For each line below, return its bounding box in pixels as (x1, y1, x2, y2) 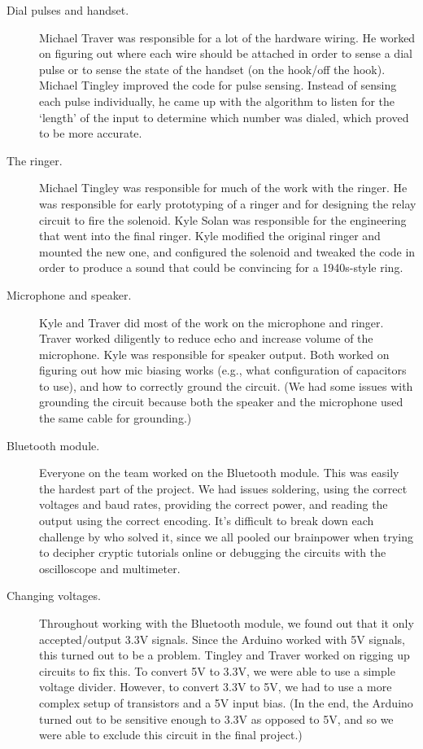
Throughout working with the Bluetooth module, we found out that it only (39, 615, 414, 631)
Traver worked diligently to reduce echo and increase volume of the (39, 330, 373, 347)
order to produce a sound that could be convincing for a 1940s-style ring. (39, 259, 403, 276)
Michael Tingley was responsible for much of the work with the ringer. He (39, 179, 408, 196)
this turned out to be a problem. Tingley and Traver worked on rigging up (39, 646, 410, 664)
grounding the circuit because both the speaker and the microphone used (39, 393, 403, 410)
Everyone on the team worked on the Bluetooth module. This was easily (39, 464, 399, 481)
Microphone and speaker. (7, 286, 132, 303)
